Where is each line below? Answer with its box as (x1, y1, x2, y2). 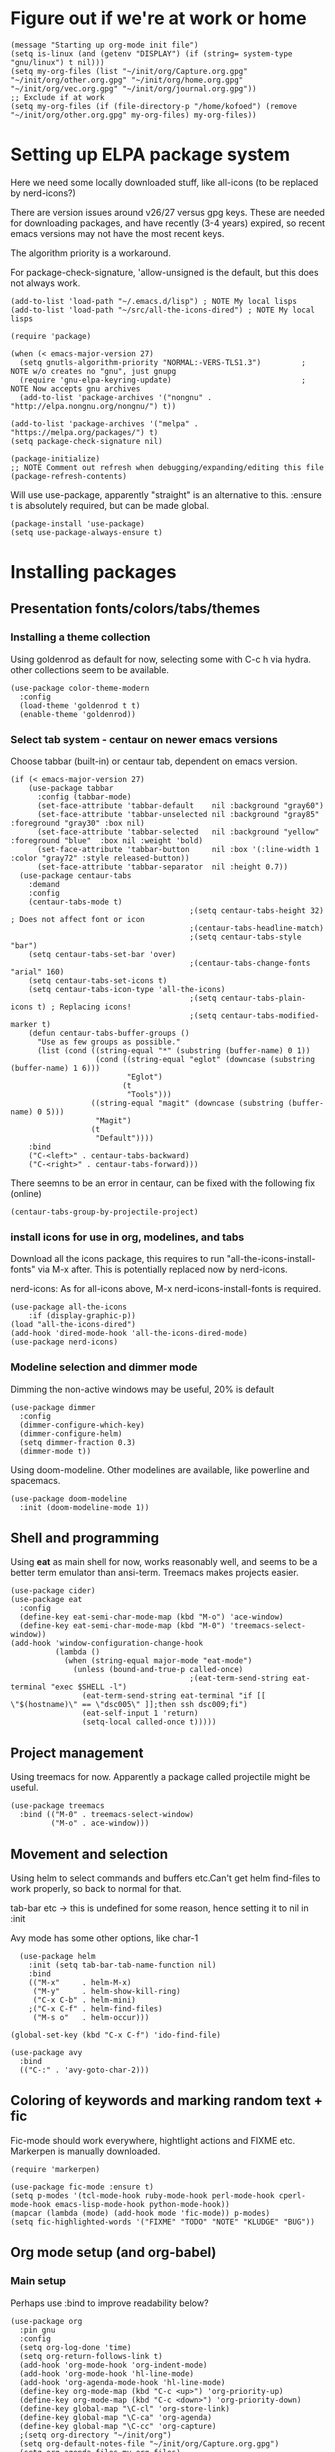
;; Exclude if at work (10, 92, 105, 102)
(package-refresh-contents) (10, 471, 128, 481)
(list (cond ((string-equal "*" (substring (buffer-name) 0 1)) (36, 1046, 311, 1056)
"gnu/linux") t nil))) (10, 57, 105, 67)
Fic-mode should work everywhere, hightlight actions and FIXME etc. (10, 2134, 296, 2146)
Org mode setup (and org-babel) (10, 2244, 217, 2261)
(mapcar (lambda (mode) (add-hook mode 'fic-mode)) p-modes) (10, 2208, 271, 2218)
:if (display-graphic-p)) (28, 1311, 137, 1321)
